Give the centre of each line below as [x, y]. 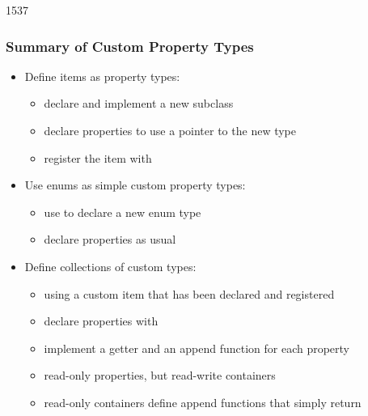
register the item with [98, 157]
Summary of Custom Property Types [130, 46]
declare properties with [101, 321]
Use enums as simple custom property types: [135, 185]
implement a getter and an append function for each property [197, 348]
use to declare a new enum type [123, 212]
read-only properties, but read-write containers [160, 375]
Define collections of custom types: [110, 266]
